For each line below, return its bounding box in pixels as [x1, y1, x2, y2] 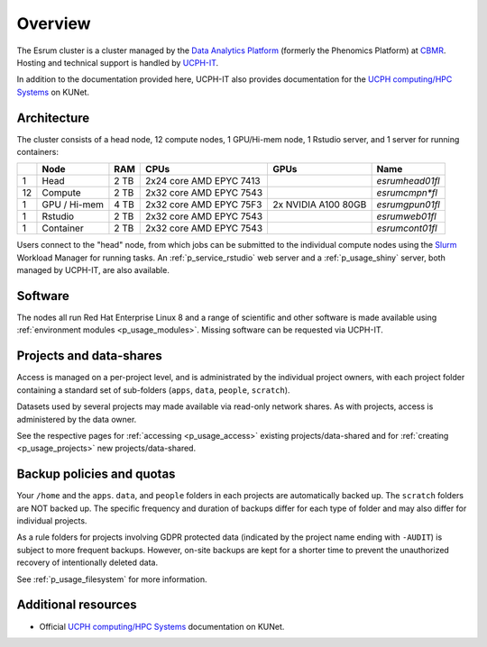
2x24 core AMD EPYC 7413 [145, 175, 261, 187]
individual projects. [16, 515, 87, 526]
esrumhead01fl [376, 175, 441, 187]
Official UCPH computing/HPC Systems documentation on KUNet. [39, 621, 285, 632]
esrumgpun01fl [376, 198, 441, 211]
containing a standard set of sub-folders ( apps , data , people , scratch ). [16, 384, 290, 396]
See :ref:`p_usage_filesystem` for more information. [16, 573, 207, 585]
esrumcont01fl [376, 222, 437, 234]
